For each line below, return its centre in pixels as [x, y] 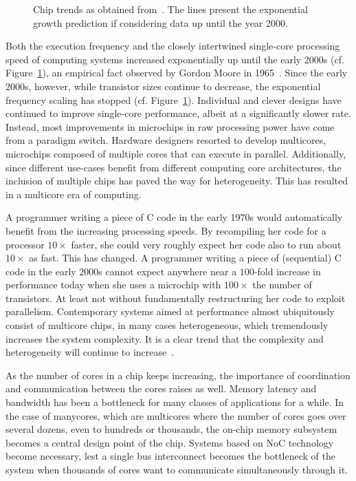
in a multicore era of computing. [74, 194]
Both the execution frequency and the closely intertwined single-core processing [173, 46]
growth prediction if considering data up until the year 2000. [160, 22]
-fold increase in [287, 271]
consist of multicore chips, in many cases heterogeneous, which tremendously [167, 325]
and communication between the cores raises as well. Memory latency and [161, 388]
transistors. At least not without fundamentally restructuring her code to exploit [176, 298]
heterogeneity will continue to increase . [90, 352]
